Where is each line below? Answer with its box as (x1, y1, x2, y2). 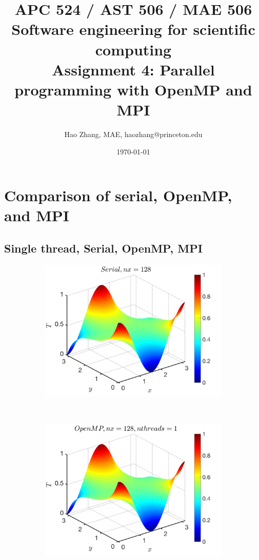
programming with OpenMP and (14, 79, 252, 100)
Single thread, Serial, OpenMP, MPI (4, 240, 203, 256)
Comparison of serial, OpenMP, (4, 185, 232, 206)
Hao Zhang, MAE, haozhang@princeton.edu (64, 129, 203, 140)
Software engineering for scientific (11, 18, 255, 40)
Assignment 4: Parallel (52, 59, 215, 80)
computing (95, 38, 172, 60)
